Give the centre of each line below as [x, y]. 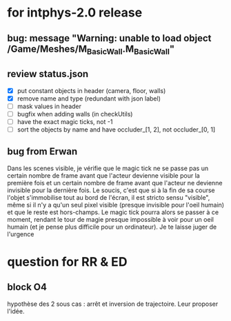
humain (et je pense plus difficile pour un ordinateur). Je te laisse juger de [112, 227]
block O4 [27, 287]
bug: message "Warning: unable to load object [109, 38]
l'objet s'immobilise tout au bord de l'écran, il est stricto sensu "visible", [109, 197]
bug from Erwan [42, 152]
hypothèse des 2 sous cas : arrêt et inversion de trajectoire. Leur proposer [113, 304]
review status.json [48, 74]
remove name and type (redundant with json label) [89, 99]
